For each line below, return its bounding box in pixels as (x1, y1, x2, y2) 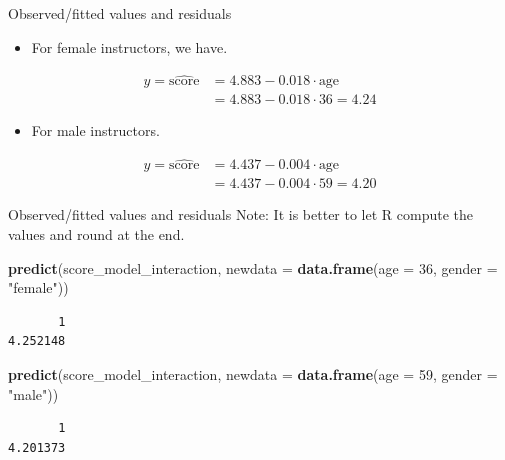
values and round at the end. (8, 223, 185, 244)
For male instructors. (31, 120, 160, 141)
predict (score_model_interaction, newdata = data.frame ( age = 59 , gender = (8, 363, 498, 384)
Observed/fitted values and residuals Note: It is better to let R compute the (8, 204, 474, 225)
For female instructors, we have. (31, 36, 228, 57)
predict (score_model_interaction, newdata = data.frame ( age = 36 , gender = (8, 257, 498, 278)
